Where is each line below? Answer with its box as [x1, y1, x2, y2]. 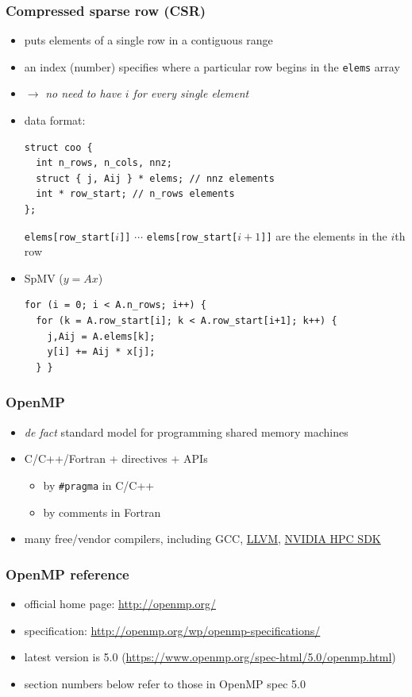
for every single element [133, 85, 249, 102]
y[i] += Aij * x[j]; [47, 346, 156, 358]
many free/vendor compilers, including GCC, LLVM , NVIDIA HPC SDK [24, 530, 381, 547]
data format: [24, 112, 86, 129]
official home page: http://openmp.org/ [24, 595, 216, 611]
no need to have [45, 85, 121, 102]
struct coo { [24, 141, 93, 153]
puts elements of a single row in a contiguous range [24, 32, 273, 48]
